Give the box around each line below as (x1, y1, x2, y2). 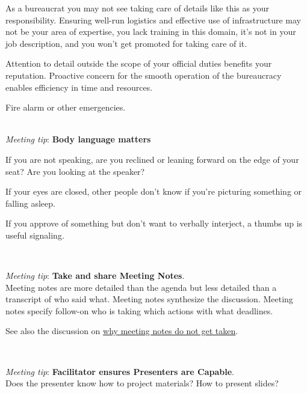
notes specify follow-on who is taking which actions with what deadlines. (5, 304, 273, 317)
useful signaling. (5, 228, 64, 241)
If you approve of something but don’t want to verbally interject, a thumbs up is (5, 217, 303, 230)
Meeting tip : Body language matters (5, 133, 151, 145)
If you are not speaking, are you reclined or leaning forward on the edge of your (5, 153, 299, 165)
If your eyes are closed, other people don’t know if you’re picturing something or (5, 185, 302, 198)
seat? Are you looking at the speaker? (5, 165, 145, 177)
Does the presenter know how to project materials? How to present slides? (5, 377, 279, 389)
